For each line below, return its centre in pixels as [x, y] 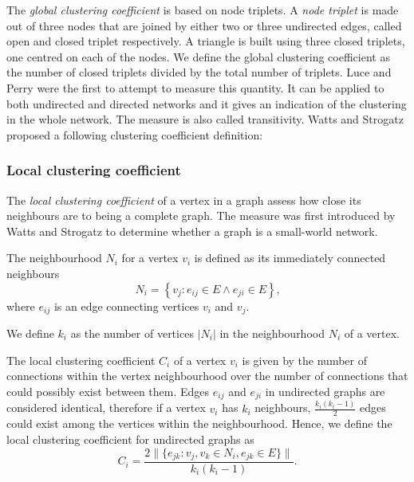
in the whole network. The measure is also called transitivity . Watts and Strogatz [205, 119]
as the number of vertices [132, 333]
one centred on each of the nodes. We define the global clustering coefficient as [198, 56]
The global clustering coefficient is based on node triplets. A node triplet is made [203, 10]
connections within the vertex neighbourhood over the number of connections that [207, 376]
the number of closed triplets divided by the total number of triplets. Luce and [199, 72]
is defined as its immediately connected [290, 258]
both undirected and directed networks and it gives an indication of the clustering [207, 103]
